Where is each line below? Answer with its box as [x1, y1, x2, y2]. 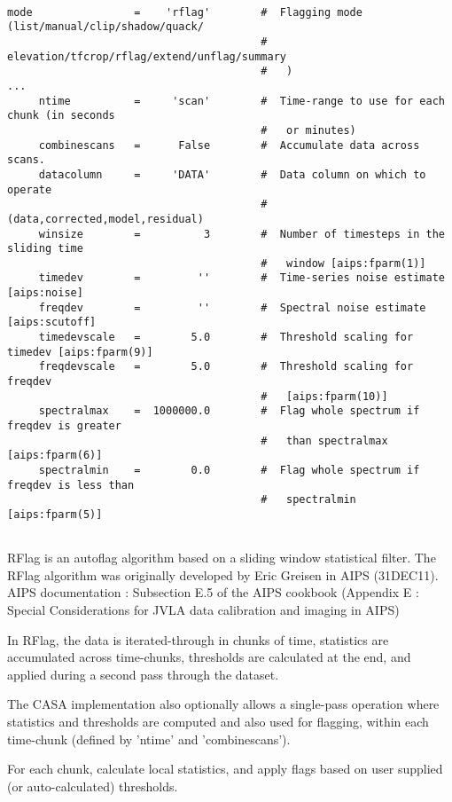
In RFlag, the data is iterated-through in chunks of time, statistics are [7, 630, 389, 649]
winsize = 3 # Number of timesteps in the [38, 227, 445, 240]
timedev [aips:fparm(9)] [7, 345, 153, 358]
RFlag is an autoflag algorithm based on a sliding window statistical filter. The [7, 548, 436, 567]
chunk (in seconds [7, 109, 115, 122]
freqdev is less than [7, 478, 135, 491]
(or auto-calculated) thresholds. [7, 776, 178, 795]
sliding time [7, 242, 83, 256]
